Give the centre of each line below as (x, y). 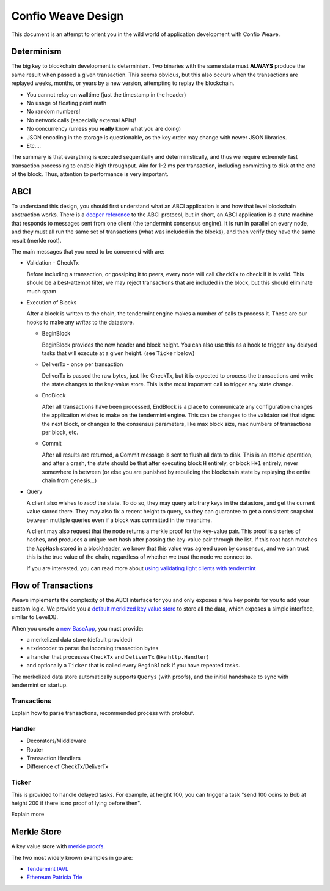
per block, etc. (60, 432)
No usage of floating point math (67, 103)
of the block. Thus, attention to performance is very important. (90, 174)
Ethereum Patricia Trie (54, 878)
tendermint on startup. (39, 685)
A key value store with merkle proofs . (58, 846)
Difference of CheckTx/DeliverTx (68, 766)
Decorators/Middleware (57, 741)
